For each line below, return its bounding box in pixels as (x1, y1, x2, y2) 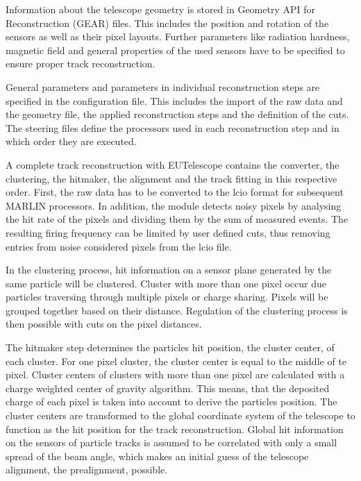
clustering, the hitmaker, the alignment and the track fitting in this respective (6, 171, 337, 185)
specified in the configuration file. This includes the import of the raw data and (6, 93, 343, 108)
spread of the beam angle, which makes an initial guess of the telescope (6, 448, 309, 463)
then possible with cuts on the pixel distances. (6, 317, 202, 331)
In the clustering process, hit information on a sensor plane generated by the (6, 262, 332, 277)
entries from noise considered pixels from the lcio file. (6, 239, 232, 253)
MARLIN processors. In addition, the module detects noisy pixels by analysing (6, 198, 342, 212)
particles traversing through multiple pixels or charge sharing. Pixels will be (6, 289, 328, 304)
